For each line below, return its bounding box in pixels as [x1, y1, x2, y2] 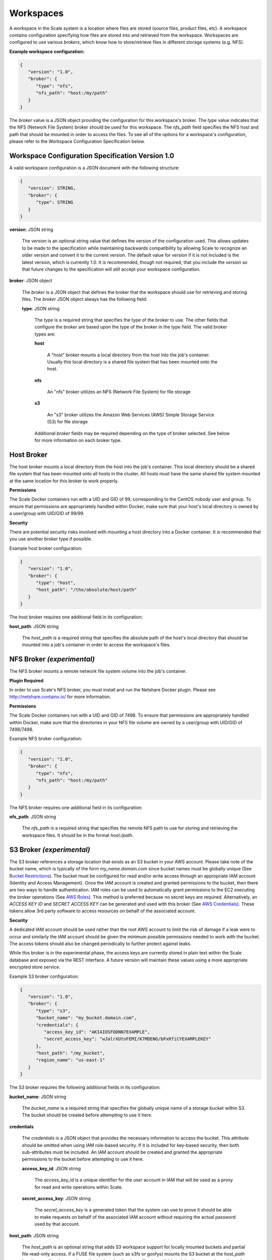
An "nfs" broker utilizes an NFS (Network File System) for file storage [47, 389, 191, 395]
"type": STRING [36, 200, 74, 205]
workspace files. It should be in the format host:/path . [22, 832, 133, 838]
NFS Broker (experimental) [9, 655, 95, 664]
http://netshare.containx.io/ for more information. [9, 694, 111, 700]
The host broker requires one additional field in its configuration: [9, 614, 143, 620]
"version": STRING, [28, 185, 76, 191]
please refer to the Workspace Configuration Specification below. [9, 139, 146, 145]
